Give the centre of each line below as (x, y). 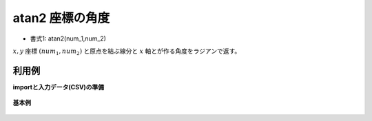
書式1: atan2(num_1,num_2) (68, 38)
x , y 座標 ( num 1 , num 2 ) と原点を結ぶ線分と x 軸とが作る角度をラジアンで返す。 (127, 52)
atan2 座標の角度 (61, 18)
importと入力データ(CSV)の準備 (59, 87)
